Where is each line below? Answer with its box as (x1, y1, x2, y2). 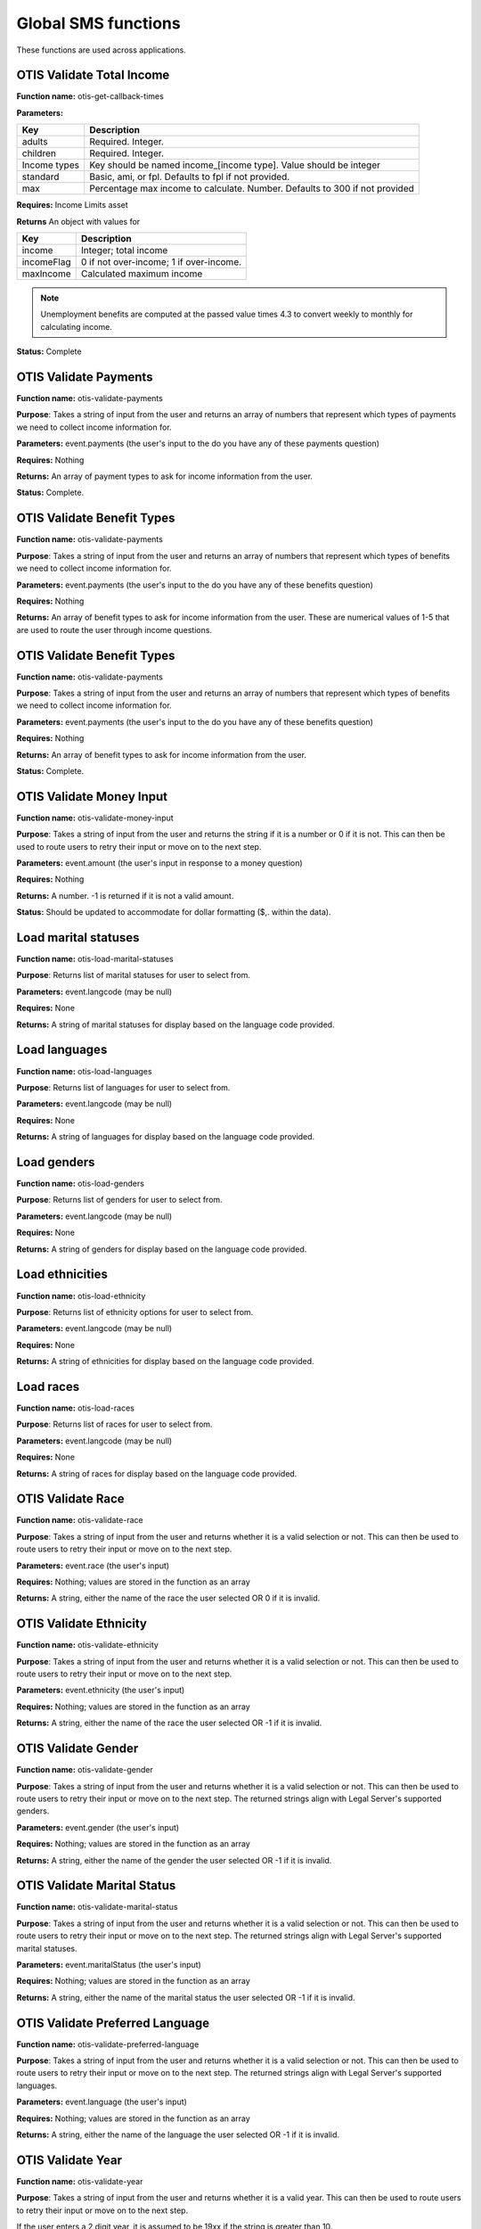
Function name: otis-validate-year (16, 2176, 143, 2186)
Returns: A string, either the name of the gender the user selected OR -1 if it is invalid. (16, 1855, 332, 1865)
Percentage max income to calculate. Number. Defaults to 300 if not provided (89, 183, 414, 195)
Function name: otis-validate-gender (16, 1764, 153, 1775)
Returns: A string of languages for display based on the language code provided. (16, 1131, 315, 1142)
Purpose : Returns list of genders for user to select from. (16, 1195, 223, 1205)
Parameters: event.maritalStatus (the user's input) (16, 1959, 202, 1970)
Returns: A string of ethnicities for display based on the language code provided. (16, 1356, 315, 1367)
